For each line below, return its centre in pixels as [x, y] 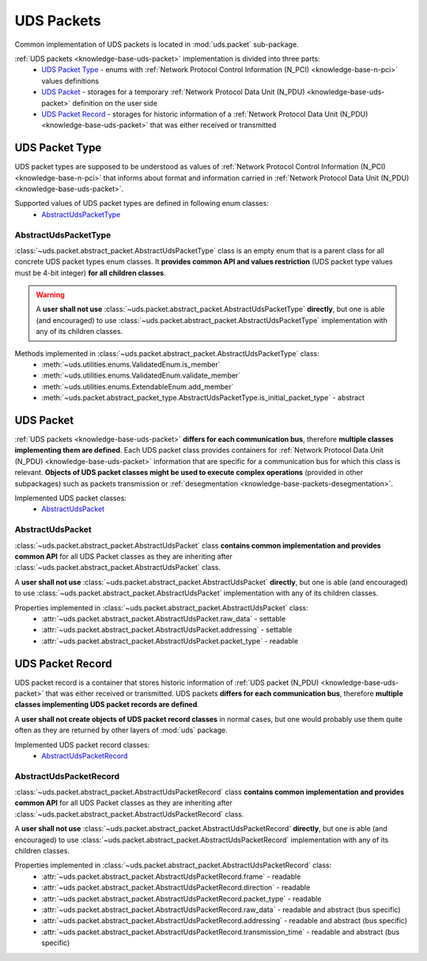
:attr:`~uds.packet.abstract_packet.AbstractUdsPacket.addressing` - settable [167, 630]
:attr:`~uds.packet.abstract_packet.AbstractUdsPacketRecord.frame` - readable [171, 876]
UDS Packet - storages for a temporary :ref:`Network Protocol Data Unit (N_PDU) [173, 92]
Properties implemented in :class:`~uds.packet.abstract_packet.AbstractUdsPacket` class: [161, 608]
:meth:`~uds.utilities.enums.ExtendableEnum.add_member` [138, 386]
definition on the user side [115, 103]
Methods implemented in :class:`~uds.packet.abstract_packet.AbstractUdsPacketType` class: [167, 353]
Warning [50, 295]
